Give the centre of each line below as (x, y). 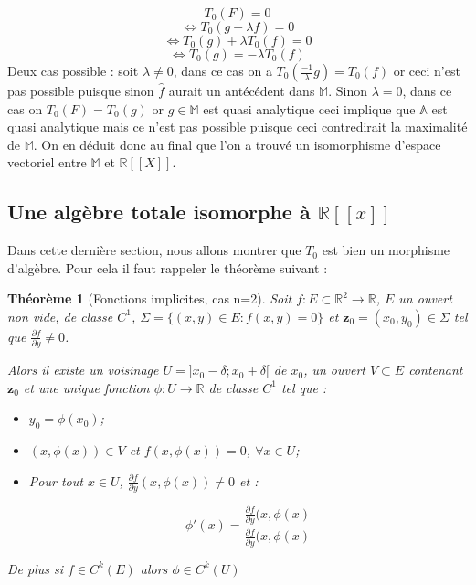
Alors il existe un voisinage (83, 370)
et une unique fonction (86, 387)
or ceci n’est (427, 70)
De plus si (36, 568)
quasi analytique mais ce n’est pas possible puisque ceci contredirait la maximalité (238, 127)
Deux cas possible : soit (73, 70)
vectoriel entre (47, 162)
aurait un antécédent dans (242, 90)
